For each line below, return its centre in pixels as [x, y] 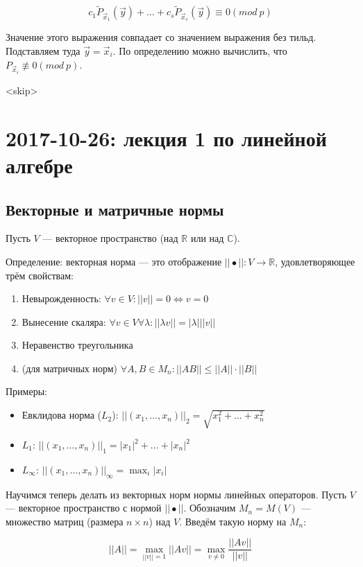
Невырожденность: [61, 298]
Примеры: [26, 391]
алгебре [39, 165]
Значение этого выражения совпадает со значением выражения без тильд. [161, 37]
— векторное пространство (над [110, 238]
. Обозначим [210, 508]
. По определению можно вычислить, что [200, 50]
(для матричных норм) [70, 368]
